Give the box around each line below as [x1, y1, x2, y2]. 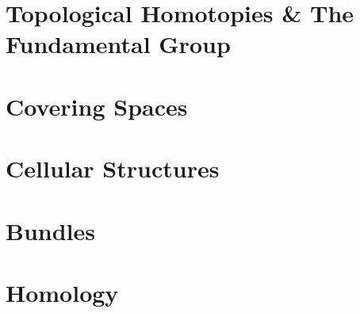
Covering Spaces [6, 90, 188, 122]
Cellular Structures [6, 152, 220, 185]
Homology [6, 276, 119, 308]
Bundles [6, 214, 95, 246]
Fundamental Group [6, 28, 231, 60]
